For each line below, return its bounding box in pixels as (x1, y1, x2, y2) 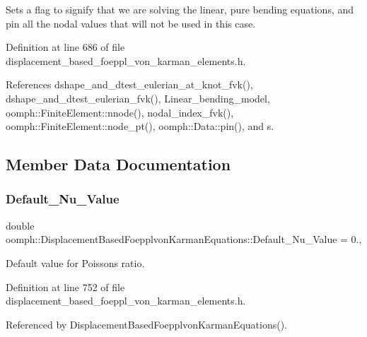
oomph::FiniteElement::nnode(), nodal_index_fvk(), (6, 105, 234, 119)
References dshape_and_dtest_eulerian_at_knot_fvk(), (6, 77, 253, 92)
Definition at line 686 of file (6, 40, 125, 54)
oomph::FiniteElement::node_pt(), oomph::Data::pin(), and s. (6, 119, 274, 134)
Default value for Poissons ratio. (6, 255, 145, 270)
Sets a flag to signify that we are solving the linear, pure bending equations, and (6, 2, 354, 16)
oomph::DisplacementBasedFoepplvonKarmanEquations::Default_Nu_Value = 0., (6, 232, 362, 247)
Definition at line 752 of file (6, 279, 125, 294)
